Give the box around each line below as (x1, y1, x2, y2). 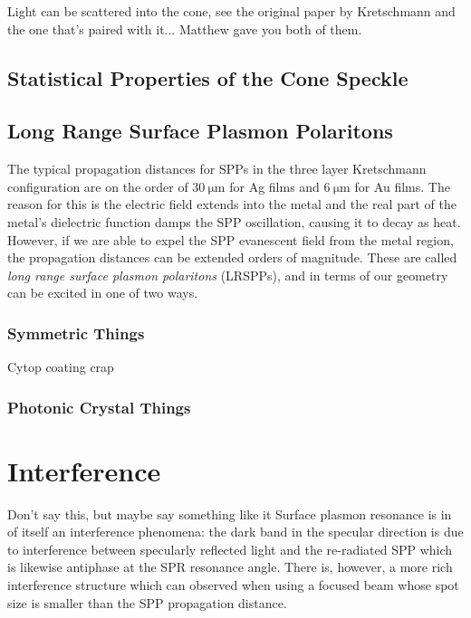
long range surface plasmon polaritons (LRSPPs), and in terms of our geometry (7, 265, 448, 284)
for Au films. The (354, 176, 450, 195)
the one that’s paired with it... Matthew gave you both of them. (7, 19, 362, 38)
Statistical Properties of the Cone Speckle (7, 63, 409, 91)
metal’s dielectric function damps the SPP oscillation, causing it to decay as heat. (7, 212, 461, 231)
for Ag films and (229, 176, 320, 195)
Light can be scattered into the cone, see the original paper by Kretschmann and (7, 2, 456, 20)
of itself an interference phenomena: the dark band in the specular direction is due (7, 522, 464, 541)
